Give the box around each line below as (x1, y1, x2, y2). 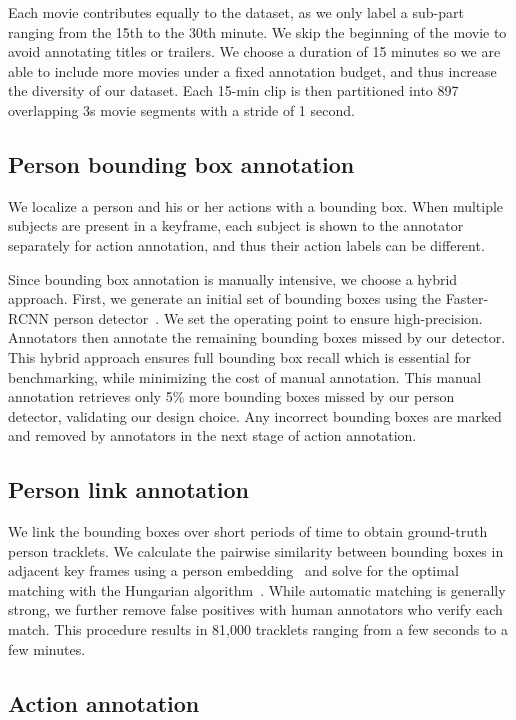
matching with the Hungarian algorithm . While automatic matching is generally (8, 579, 506, 600)
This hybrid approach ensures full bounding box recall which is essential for (8, 346, 472, 367)
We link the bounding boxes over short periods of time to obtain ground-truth (8, 521, 488, 542)
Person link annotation (8, 474, 249, 505)
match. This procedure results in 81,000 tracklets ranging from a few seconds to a (8, 619, 508, 640)
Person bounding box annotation (8, 148, 355, 179)
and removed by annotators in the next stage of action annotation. (8, 425, 417, 446)
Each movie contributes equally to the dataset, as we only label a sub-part (8, 2, 464, 22)
